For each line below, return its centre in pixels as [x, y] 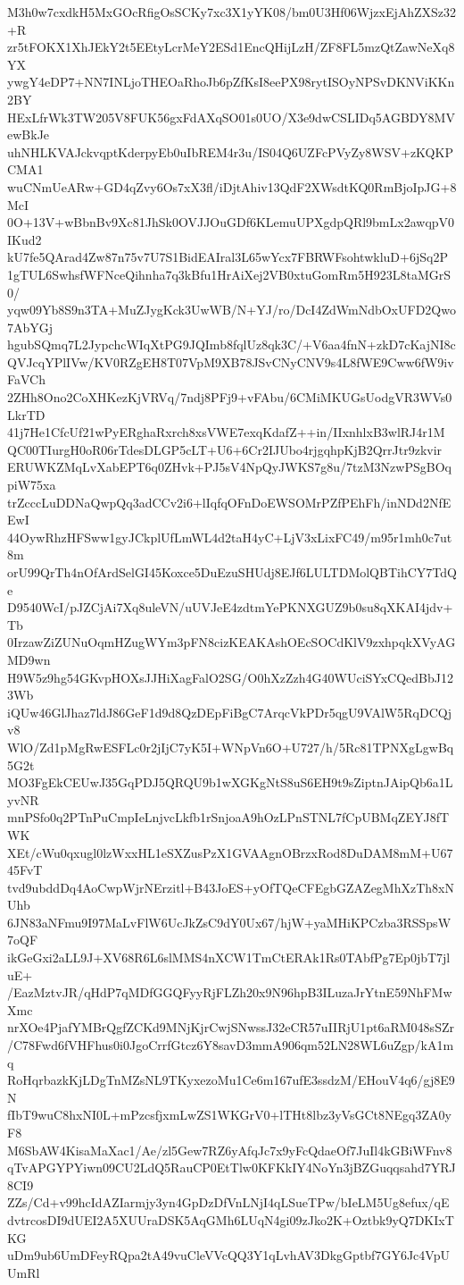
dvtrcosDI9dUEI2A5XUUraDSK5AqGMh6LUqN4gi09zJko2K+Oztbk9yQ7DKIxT [231, 1219]
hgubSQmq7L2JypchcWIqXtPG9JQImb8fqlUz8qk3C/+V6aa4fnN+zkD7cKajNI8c [232, 344]
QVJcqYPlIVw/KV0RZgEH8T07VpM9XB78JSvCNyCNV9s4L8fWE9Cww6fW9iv [231, 361]
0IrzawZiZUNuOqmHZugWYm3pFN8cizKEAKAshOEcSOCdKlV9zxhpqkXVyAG [232, 642]
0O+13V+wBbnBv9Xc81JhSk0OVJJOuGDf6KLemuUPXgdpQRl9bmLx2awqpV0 [231, 222]
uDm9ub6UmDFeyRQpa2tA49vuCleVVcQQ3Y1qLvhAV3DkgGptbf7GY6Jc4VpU [228, 1255]
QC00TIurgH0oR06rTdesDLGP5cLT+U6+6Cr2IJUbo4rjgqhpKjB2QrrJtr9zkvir [225, 449]
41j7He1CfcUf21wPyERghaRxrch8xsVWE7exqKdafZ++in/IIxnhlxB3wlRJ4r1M [226, 432]
